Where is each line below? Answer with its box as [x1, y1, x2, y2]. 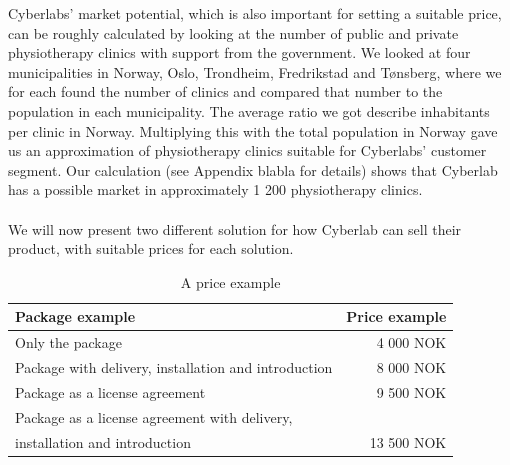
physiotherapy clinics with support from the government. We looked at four [8, 42, 471, 63]
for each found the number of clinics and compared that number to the [8, 81, 443, 102]
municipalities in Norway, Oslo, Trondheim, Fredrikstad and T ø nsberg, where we [8, 61, 502, 82]
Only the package [15, 332, 122, 353]
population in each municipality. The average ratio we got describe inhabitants [8, 100, 490, 121]
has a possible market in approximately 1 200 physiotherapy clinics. [8, 179, 423, 200]
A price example [180, 271, 281, 292]
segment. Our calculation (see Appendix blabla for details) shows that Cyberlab [8, 159, 498, 180]
